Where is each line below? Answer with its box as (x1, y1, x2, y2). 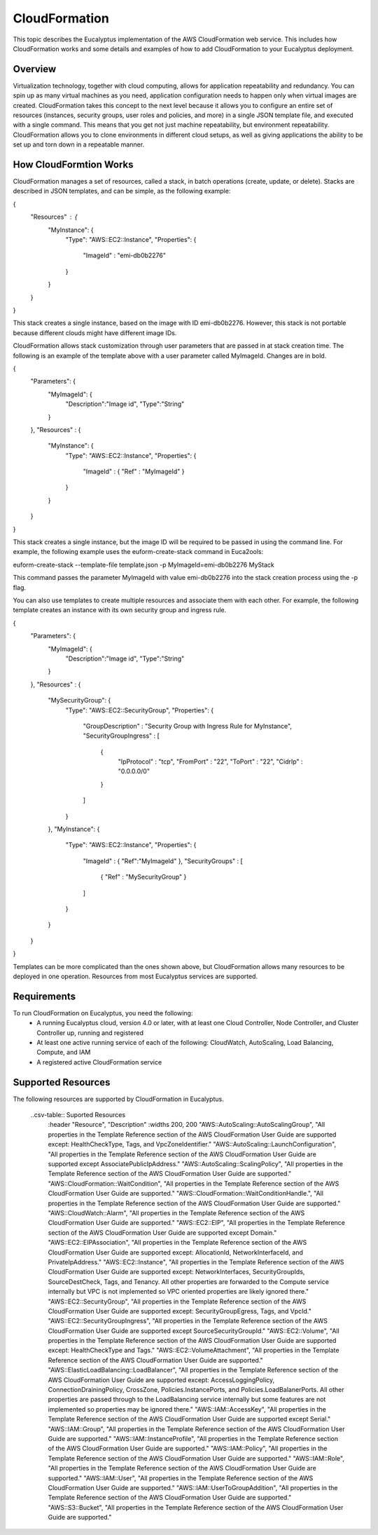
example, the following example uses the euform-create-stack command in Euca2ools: (13, 548, 264, 556)
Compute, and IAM (36, 1048, 91, 1057)
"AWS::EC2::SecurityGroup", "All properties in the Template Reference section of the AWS (48, 1297, 307, 1306)
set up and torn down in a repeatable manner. (13, 140, 145, 149)
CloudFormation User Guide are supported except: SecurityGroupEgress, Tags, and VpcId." (48, 1306, 311, 1315)
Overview (13, 63, 57, 75)
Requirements (13, 990, 76, 1002)
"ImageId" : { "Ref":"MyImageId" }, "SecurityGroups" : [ (83, 856, 243, 865)
